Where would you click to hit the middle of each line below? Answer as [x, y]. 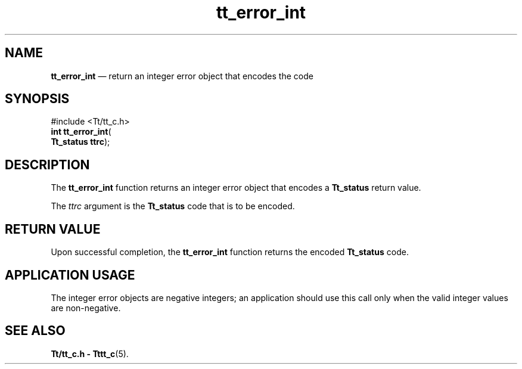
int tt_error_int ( [81, 132]
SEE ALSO [35, 331]
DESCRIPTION [47, 165]
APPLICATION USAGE [70, 275]
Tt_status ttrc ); [80, 142]
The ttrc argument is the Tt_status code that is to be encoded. [173, 206]
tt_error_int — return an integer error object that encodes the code [182, 76]
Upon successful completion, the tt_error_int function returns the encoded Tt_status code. [230, 252]
